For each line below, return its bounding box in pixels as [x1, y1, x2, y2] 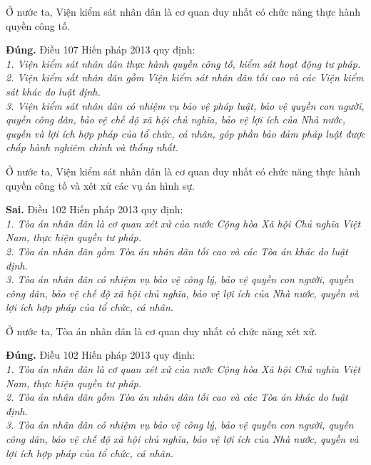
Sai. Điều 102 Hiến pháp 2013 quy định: [6, 202, 183, 217]
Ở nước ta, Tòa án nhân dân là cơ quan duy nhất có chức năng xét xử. [6, 323, 317, 338]
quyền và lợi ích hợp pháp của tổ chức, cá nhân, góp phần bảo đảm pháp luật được [6, 126, 365, 140]
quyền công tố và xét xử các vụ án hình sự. [6, 178, 195, 193]
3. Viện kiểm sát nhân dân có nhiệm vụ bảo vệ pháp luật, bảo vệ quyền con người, [6, 98, 365, 113]
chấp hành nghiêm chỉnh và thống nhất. [6, 140, 178, 155]
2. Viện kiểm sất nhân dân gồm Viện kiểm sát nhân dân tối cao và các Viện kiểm [6, 70, 364, 85]
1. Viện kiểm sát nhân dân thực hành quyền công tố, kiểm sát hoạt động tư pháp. [6, 56, 361, 71]
